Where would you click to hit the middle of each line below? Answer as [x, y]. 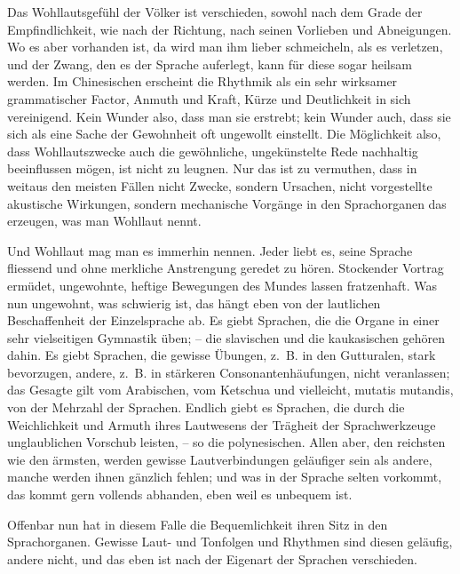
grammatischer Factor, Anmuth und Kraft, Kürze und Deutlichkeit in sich [209, 98]
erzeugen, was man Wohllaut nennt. [104, 221]
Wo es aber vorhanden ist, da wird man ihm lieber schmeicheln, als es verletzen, [225, 47]
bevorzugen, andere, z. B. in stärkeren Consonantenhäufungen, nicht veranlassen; [229, 372]
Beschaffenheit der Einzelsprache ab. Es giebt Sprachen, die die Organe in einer [223, 320]
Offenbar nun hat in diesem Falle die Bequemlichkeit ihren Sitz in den [198, 524]
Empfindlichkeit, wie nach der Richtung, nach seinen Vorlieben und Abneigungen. [230, 29]
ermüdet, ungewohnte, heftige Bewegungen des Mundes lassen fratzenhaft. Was [222, 285]
